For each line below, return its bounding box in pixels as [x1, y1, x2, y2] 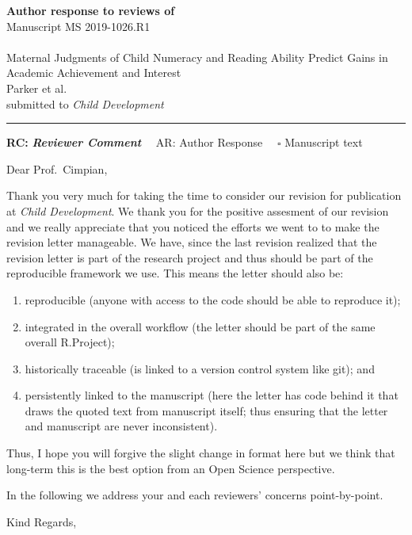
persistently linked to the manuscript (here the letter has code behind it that [25, 387, 399, 403]
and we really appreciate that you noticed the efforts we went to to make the [6, 218, 380, 235]
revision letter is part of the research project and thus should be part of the [6, 249, 373, 266]
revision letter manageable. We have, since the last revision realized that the [6, 234, 377, 250]
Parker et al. [6, 79, 67, 96]
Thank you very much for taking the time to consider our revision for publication [6, 187, 402, 204]
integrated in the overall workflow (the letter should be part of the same [25, 318, 376, 334]
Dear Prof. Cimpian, [6, 160, 108, 177]
